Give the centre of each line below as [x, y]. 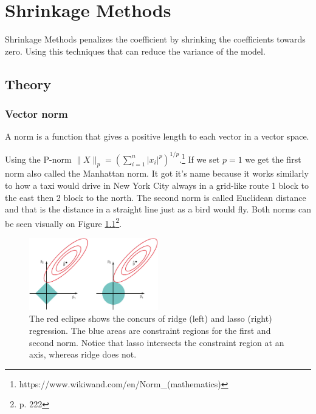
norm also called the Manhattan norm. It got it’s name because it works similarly [157, 173]
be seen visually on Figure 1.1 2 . [64, 222]
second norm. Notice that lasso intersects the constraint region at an [157, 342]
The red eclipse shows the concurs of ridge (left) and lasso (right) [151, 318]
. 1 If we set [200, 158]
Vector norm [36, 114]
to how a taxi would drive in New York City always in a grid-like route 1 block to [157, 185]
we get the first [273, 159]
